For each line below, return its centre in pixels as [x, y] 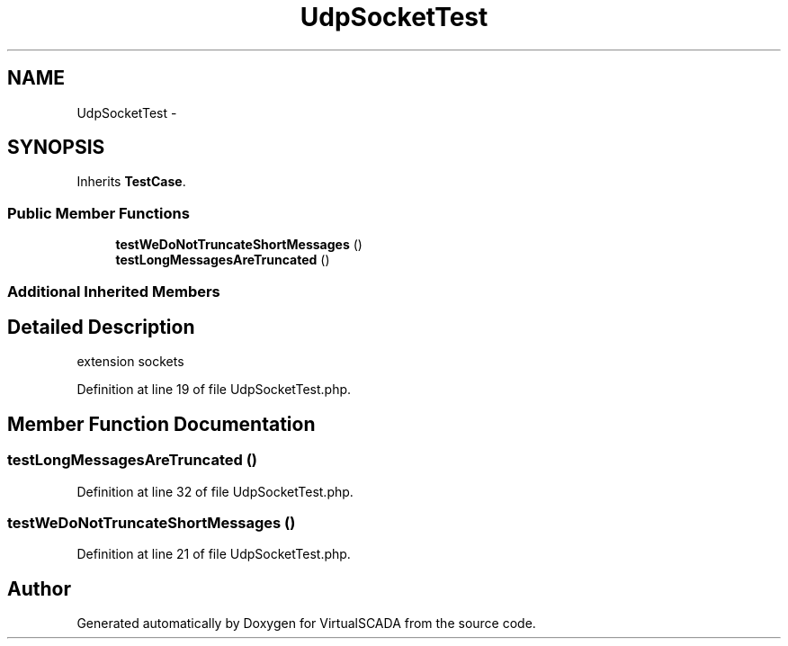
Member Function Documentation [161, 424]
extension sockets [130, 362]
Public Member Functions [98, 213]
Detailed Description [101, 327]
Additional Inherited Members [114, 291]
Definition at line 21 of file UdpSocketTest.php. [214, 554]
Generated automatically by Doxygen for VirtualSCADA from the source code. [306, 624]
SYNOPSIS [56, 148]
